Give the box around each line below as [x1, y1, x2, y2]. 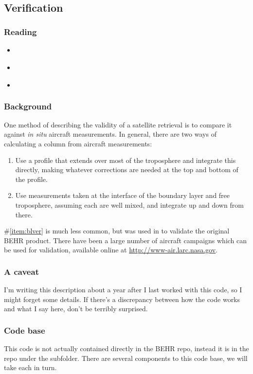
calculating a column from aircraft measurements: [4, 138, 152, 148]
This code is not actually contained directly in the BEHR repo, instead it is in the [4, 343, 249, 354]
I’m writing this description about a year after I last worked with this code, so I [4, 285, 242, 295]
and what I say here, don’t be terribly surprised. [4, 303, 148, 314]
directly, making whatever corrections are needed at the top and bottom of [15, 164, 238, 175]
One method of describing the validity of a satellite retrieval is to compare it [4, 119, 232, 129]
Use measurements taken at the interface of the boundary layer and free [15, 190, 230, 200]
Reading [4, 25, 37, 37]
